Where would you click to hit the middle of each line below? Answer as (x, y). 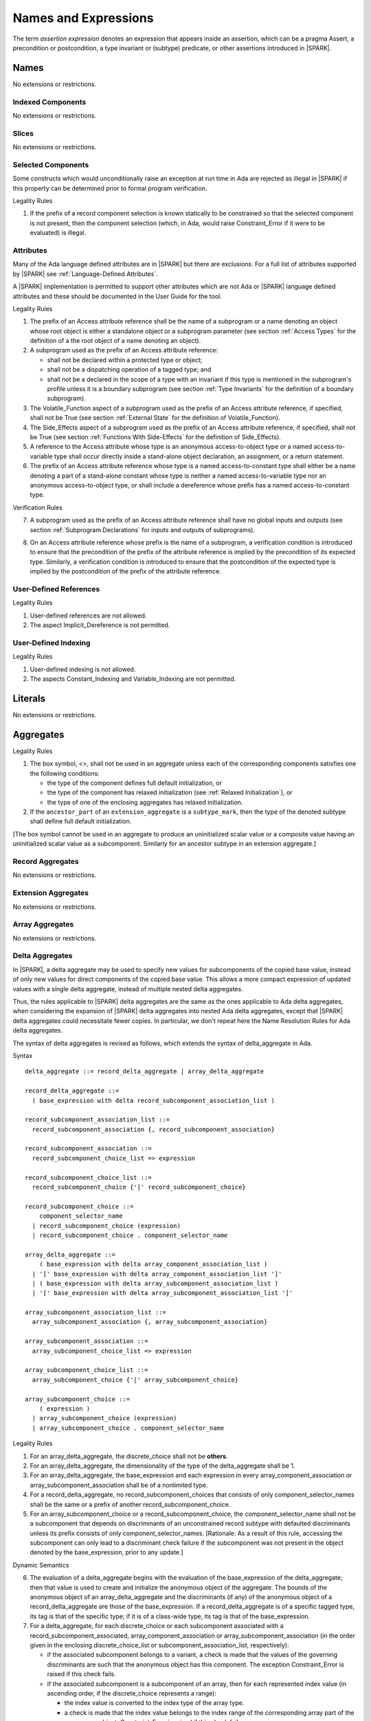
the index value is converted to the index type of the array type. (154, 1703)
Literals (29, 698)
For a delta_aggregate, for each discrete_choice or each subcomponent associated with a (157, 1626)
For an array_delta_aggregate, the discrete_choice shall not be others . (129, 1456)
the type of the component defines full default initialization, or (135, 783)
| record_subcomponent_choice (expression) (106, 1226)
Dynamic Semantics (41, 1565)
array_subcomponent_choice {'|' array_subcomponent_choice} (135, 1380)
